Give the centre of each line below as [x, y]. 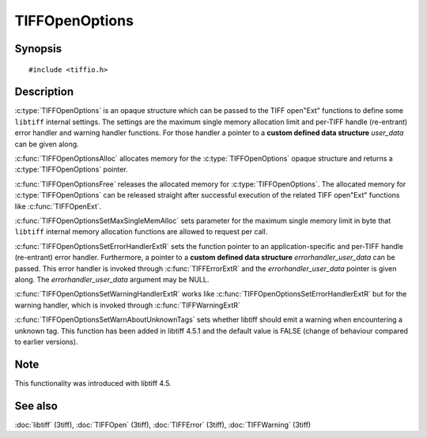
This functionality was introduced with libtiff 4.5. [93, 383]
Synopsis [38, 49]
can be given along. [47, 144]
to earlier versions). [46, 342]
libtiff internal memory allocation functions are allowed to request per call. [141, 232]
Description [44, 92]
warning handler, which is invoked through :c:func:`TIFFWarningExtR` [128, 305]
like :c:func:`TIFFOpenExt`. [58, 206]
